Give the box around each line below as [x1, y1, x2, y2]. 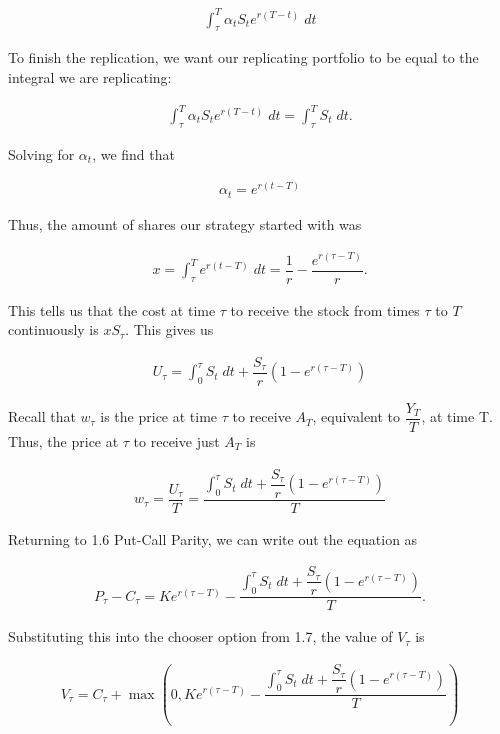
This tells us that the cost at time [8, 299, 216, 320]
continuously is [8, 319, 99, 340]
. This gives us [125, 319, 214, 340]
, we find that [92, 143, 175, 164]
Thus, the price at [8, 430, 119, 451]
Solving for [8, 143, 75, 164]
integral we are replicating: [8, 66, 172, 87]
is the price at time [100, 406, 218, 427]
